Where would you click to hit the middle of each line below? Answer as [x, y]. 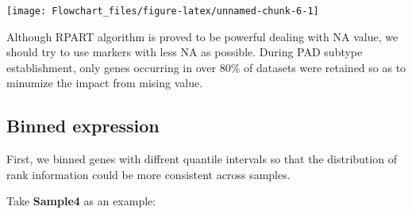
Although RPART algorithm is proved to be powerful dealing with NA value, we [202, 36]
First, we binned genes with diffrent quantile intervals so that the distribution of [202, 159]
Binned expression [83, 126]
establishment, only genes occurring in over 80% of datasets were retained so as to [206, 67]
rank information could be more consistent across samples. [148, 174]
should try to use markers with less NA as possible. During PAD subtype [185, 52]
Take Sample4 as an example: [81, 201]
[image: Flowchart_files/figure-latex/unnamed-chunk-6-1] [163, 11]
